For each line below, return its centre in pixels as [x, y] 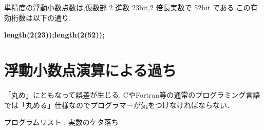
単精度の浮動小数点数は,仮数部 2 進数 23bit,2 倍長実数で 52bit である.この [127, 7]
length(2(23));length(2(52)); [54, 35]
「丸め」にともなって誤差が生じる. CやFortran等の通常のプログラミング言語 [132, 94]
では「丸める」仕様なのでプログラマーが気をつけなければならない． [119, 105]
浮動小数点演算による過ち [90, 70]
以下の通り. [52, 17]
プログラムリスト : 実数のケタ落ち [61, 122]
